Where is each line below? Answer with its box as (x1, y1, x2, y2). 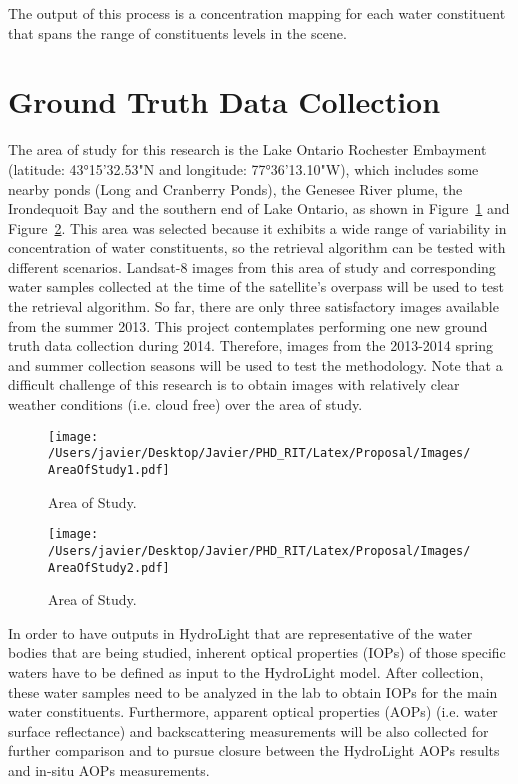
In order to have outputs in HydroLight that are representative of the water (8, 622, 473, 643)
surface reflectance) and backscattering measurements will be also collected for (8, 720, 489, 741)
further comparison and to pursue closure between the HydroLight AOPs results (8, 740, 500, 761)
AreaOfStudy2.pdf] (48, 560, 170, 575)
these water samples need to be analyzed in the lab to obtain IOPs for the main (8, 681, 498, 702)
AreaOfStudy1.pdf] (48, 462, 170, 477)
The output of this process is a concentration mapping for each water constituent (8, 3, 506, 23)
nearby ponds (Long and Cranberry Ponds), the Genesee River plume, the (8, 178, 463, 199)
